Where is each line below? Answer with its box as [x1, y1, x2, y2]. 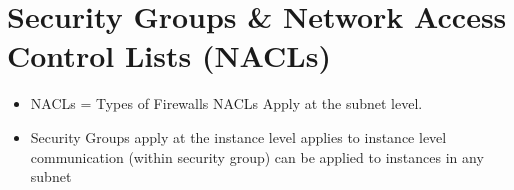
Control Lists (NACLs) [7, 35, 331, 76]
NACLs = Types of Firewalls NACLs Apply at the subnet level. [30, 93, 423, 114]
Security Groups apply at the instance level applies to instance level [30, 126, 447, 147]
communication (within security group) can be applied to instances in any [30, 146, 484, 167]
